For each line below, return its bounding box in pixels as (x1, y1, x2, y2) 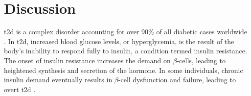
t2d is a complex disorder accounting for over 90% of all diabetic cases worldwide (4, 26, 248, 37)
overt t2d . (4, 84, 36, 94)
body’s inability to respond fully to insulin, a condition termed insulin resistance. (4, 46, 247, 56)
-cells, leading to (177, 55, 226, 65)
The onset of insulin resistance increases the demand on (4, 55, 171, 65)
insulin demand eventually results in (4, 74, 113, 85)
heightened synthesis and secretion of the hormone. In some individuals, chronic (4, 65, 243, 75)
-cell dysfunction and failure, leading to (118, 74, 236, 85)
